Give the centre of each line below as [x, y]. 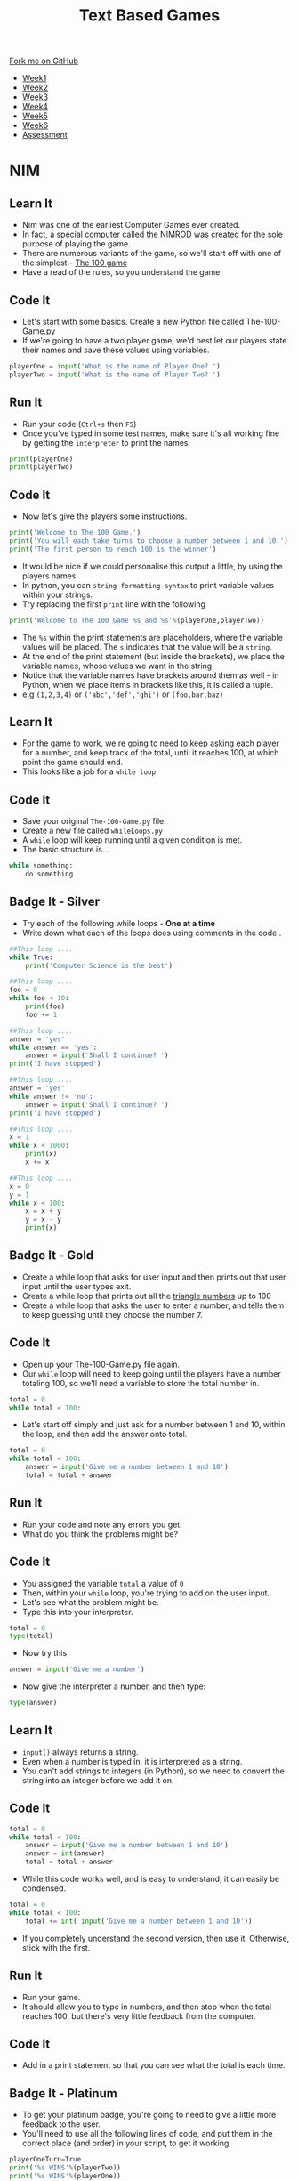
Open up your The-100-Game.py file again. [101, 1364]
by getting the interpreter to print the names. [106, 442]
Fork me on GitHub [44, 61]
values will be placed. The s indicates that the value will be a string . [147, 647]
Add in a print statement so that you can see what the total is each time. [154, 2065]
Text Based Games [149, 16]
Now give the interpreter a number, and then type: [114, 1686]
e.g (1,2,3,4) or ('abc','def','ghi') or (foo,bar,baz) [123, 694]
